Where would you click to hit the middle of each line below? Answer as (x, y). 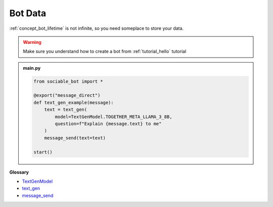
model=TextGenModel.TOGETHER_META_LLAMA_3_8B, (113, 117)
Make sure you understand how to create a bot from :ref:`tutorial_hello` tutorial (105, 51)
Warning (32, 42)
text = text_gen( (66, 110)
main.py (32, 68)
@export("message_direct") (67, 95)
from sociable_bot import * (68, 81)
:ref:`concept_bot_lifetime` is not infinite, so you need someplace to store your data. (97, 28)
